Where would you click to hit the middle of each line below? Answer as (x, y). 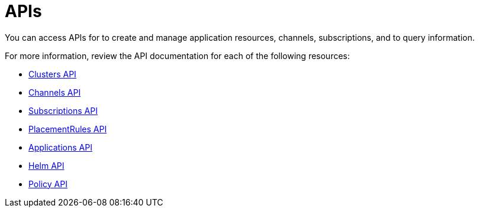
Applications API (60, 147)
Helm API (46, 165)
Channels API (55, 92)
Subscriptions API (63, 110)
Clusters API (52, 74)
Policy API (48, 184)
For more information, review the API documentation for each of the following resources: (177, 56)
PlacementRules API (68, 129)
